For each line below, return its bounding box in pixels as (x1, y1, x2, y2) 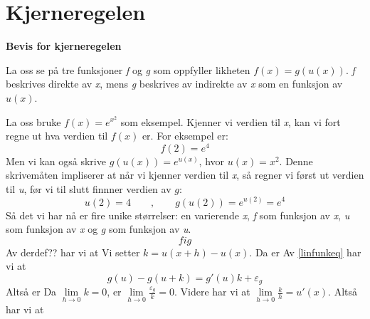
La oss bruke (6, 114, 61, 129)
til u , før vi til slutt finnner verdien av (6, 181, 171, 196)
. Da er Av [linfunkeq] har (249, 244, 361, 259)
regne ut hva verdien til (6, 128, 108, 143)
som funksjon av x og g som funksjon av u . (6, 221, 191, 236)
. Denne (279, 153, 313, 168)
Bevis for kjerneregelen (6, 38, 122, 53)
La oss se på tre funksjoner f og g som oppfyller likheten (6, 62, 250, 77)
